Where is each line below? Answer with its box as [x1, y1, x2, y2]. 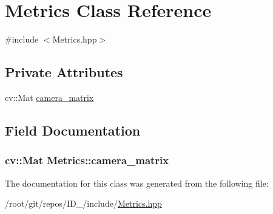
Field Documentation [5, 120, 141, 139]
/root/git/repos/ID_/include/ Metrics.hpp [5, 197, 162, 210]
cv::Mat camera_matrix [5, 91, 94, 103]
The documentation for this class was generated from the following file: [5, 176, 269, 189]
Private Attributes [5, 63, 123, 81]
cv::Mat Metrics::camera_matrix [5, 153, 169, 168]
